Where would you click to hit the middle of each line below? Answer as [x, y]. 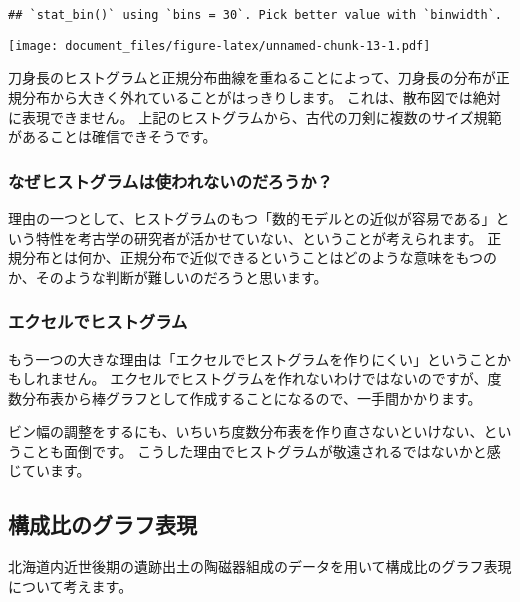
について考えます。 [70, 585]
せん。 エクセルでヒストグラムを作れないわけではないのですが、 [275, 378]
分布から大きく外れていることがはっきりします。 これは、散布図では [247, 96]
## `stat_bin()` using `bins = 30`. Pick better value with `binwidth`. [255, 15]
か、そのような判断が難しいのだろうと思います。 [168, 276]
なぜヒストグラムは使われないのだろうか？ [170, 180]
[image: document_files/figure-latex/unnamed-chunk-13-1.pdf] [219, 45]
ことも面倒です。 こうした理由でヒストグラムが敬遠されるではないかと [254, 450]
